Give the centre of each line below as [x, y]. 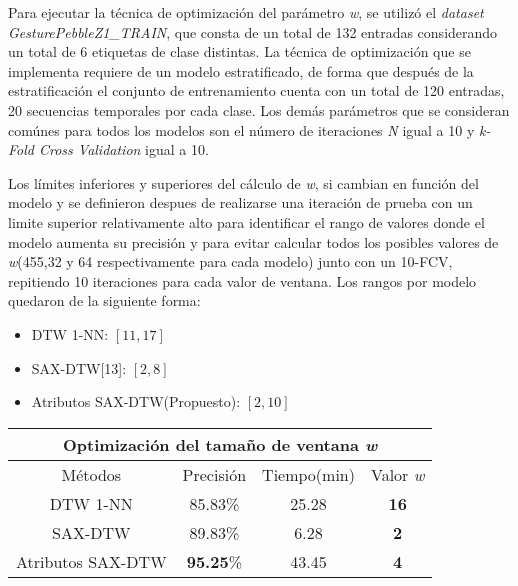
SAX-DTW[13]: [79, 367]
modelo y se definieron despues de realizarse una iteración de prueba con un [240, 202]
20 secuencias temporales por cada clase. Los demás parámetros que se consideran [259, 109]
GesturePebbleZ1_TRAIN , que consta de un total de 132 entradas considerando [253, 31]
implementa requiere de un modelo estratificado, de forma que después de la [241, 70]
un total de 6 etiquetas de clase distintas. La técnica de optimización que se [239, 51]
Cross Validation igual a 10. [123, 149]
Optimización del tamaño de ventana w [220, 444]
